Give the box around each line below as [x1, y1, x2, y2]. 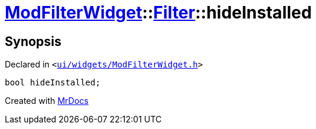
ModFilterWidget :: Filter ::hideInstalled [5, 2, 312, 23]
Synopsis [5, 33, 62, 49]
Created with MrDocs [5, 96, 89, 106]
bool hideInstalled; [5, 78, 101, 88]
